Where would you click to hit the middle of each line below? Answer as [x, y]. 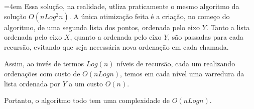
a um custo [86, 83]
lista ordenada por [32, 83]
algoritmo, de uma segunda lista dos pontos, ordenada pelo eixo [102, 27]
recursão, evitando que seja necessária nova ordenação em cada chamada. [116, 46]
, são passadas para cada [206, 37]
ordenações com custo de [42, 73]
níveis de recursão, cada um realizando [176, 64]
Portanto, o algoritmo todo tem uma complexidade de [87, 100]
